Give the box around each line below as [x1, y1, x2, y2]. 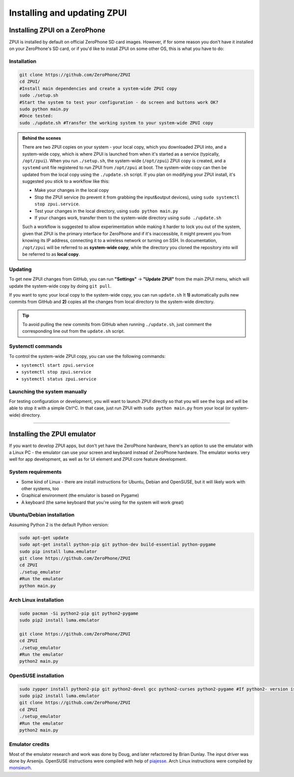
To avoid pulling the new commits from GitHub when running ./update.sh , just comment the [22, 322, 212, 327]
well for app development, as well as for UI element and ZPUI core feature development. [9, 456, 187, 462]
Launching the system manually [9, 388, 87, 395]
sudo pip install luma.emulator [19, 549, 98, 554]
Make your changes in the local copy [34, 187, 109, 193]
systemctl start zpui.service [21, 362, 94, 368]
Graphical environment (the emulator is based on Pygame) [21, 493, 139, 499]
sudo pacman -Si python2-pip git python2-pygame [19, 610, 139, 616]
